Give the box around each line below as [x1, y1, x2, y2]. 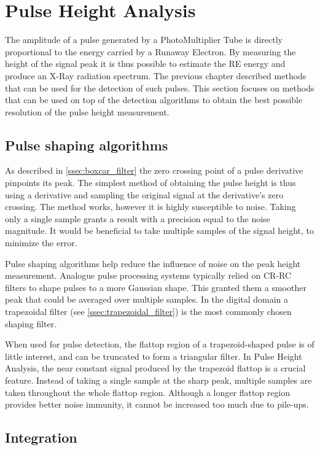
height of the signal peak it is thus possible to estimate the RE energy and [5, 57, 286, 70]
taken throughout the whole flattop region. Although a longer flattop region [5, 386, 291, 398]
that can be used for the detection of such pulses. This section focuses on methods [5, 81, 314, 94]
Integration [5, 428, 77, 447]
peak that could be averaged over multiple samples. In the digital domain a [5, 293, 289, 306]
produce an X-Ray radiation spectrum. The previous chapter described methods [5, 69, 306, 82]
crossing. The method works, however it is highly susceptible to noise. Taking [5, 200, 296, 213]
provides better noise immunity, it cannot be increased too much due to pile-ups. [5, 398, 309, 411]
